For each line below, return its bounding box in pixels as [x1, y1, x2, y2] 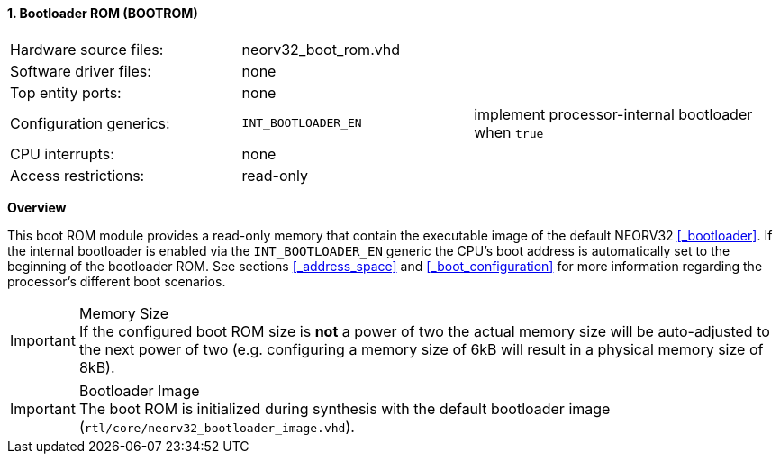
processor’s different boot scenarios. [7, 273, 226, 289]
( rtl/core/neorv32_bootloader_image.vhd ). [78, 417, 355, 436]
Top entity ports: [10, 83, 122, 102]
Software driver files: [10, 61, 151, 80]
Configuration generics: [10, 113, 170, 132]
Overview [7, 199, 67, 215]
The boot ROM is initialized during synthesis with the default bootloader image [78, 399, 611, 418]
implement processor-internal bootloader [474, 104, 753, 123]
